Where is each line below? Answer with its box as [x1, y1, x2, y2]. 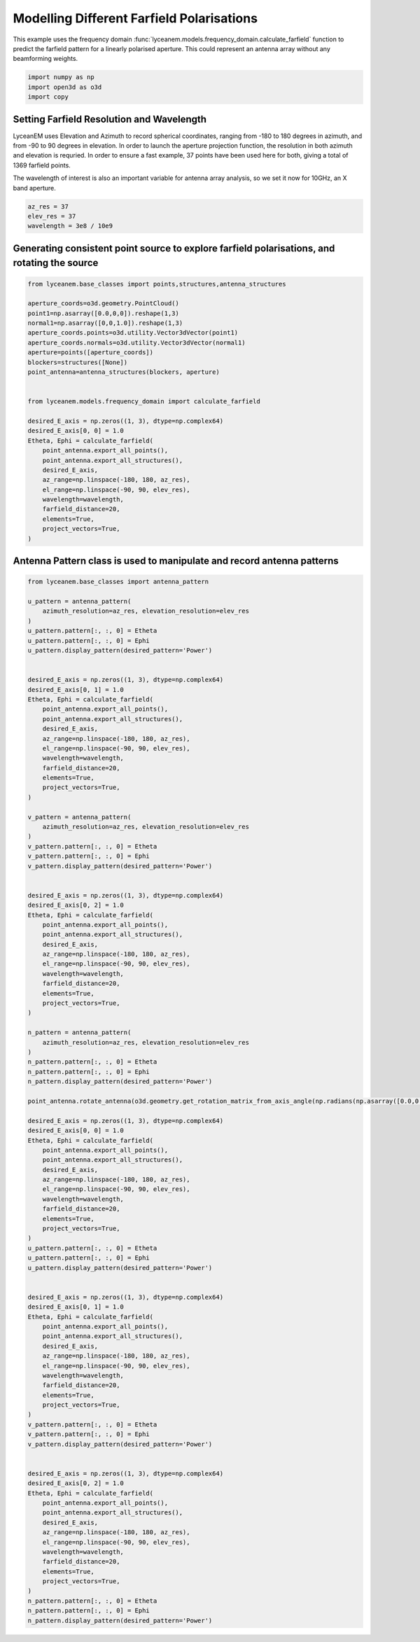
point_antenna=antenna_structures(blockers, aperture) [27, 368, 220, 376]
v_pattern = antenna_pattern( [27, 813, 132, 821]
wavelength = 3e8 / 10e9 [27, 222, 113, 230]
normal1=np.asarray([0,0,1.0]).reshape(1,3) [27, 319, 183, 327]
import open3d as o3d [27, 83, 102, 91]
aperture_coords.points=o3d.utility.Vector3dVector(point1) [27, 329, 239, 337]
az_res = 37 [27, 202, 69, 210]
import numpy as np [27, 74, 94, 81]
